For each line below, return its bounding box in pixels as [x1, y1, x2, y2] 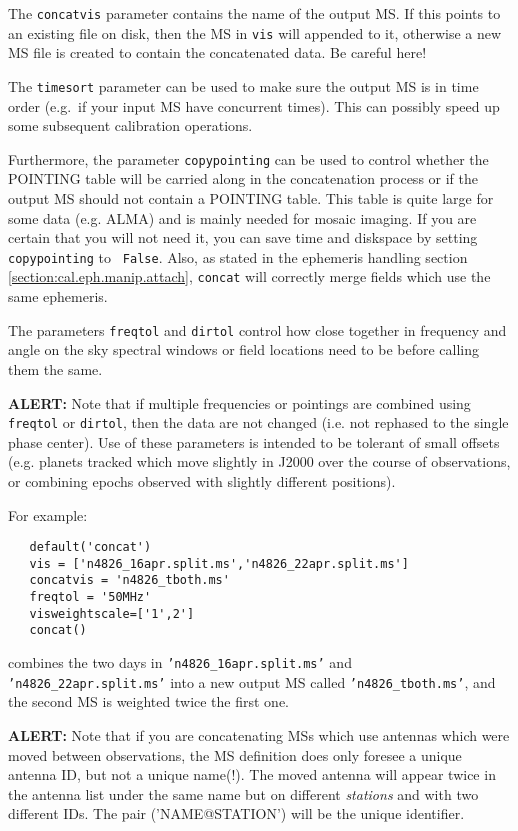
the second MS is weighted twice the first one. [8, 691, 290, 712]
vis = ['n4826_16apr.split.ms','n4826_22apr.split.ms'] [29, 556, 409, 571]
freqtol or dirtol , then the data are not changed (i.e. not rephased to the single [8, 412, 509, 433]
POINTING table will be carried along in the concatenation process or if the [8, 168, 478, 189]
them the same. [8, 358, 103, 379]
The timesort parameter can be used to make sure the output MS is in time [8, 75, 479, 96]
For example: [8, 504, 88, 525]
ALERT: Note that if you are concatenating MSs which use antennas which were [8, 725, 510, 745]
